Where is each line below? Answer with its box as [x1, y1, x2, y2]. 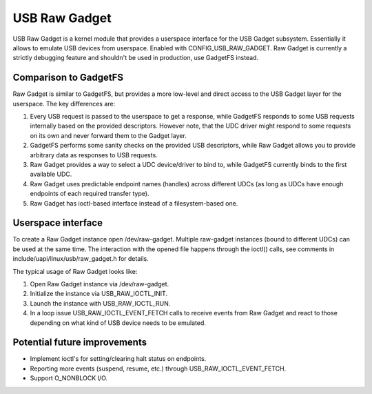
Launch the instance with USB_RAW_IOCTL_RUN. [30, 299, 171, 307]
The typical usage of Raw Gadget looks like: [12, 267, 138, 275]
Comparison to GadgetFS [12, 72, 124, 83]
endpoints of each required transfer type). [30, 190, 149, 198]
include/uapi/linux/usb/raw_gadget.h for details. [12, 255, 149, 263]
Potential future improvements [12, 337, 147, 348]
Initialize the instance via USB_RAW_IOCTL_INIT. [30, 290, 168, 298]
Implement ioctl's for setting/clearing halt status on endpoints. [30, 355, 207, 363]
